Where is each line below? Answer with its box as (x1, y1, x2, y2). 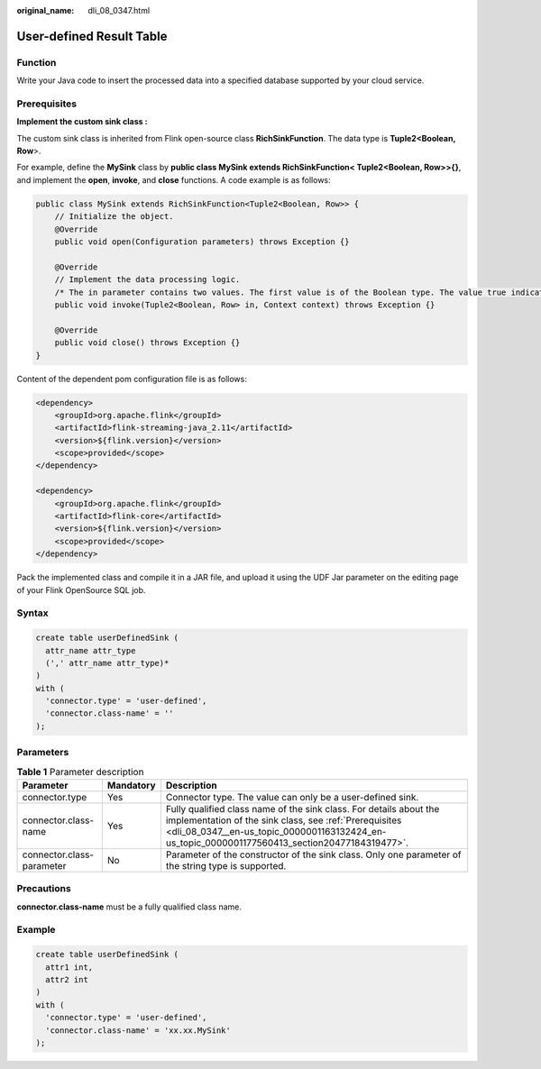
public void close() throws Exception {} (54, 338, 241, 348)
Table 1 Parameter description (16, 765, 144, 778)
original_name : (16, 5, 75, 15)
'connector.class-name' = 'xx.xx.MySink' (45, 1025, 232, 1036)
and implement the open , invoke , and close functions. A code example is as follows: (16, 174, 331, 185)
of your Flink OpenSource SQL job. (16, 584, 146, 595)
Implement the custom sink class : (16, 116, 148, 127)
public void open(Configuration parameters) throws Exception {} (54, 237, 350, 247)
